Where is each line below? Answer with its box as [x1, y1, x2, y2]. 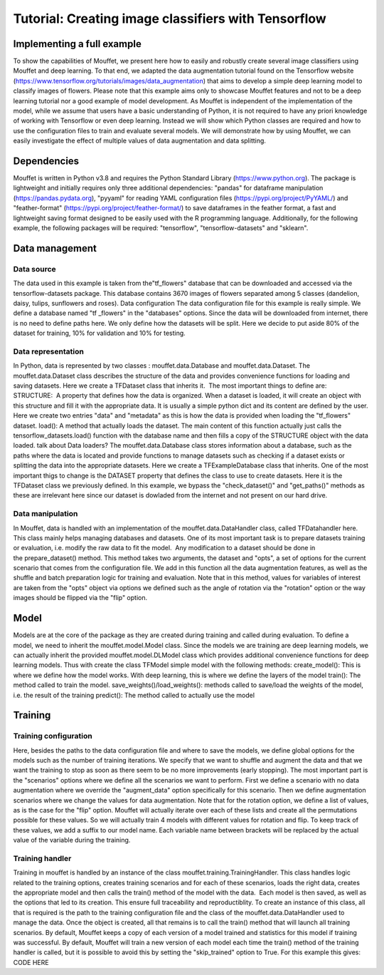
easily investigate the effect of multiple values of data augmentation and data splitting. [13, 136, 267, 145]
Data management [13, 242, 97, 254]
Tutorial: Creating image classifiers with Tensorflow [13, 11, 326, 26]
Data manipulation [13, 509, 78, 519]
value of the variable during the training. [13, 836, 131, 845]
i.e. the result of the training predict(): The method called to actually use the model [13, 691, 255, 699]
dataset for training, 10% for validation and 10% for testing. [13, 329, 186, 338]
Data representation [13, 346, 85, 356]
